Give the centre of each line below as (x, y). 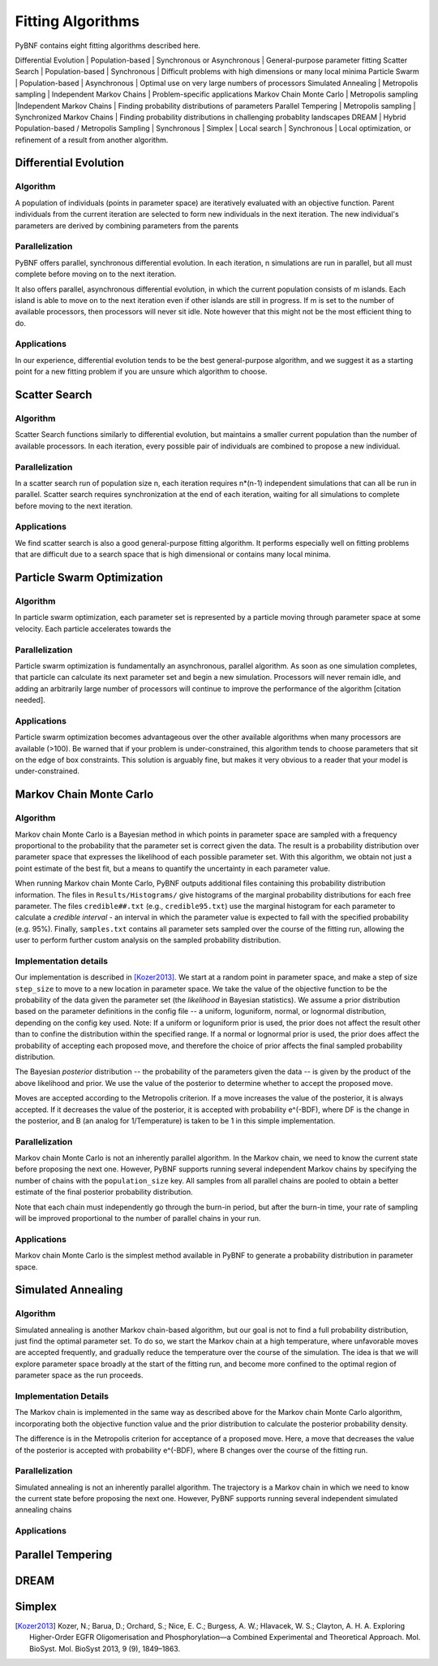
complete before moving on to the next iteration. (96, 274)
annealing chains (43, 1510)
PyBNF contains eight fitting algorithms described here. (108, 45)
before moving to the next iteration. (74, 506)
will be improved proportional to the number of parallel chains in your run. (138, 1218)
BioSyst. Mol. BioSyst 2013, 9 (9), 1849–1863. (105, 1648)
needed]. (30, 700)
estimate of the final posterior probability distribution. (104, 1192)
